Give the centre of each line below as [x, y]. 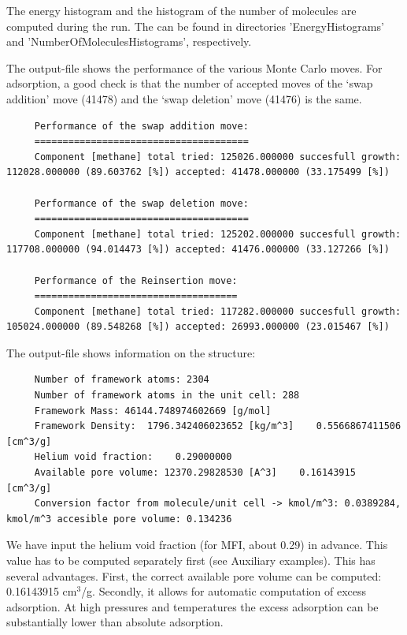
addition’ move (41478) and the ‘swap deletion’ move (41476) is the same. [184, 98]
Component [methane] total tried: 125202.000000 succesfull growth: [218, 234]
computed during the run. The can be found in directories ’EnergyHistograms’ [195, 26]
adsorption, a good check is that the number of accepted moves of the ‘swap [190, 83]
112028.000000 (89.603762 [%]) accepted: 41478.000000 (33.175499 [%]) [198, 172]
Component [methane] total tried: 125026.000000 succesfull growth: [218, 157]
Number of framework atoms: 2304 [122, 380]
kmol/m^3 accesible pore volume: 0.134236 [119, 519]
